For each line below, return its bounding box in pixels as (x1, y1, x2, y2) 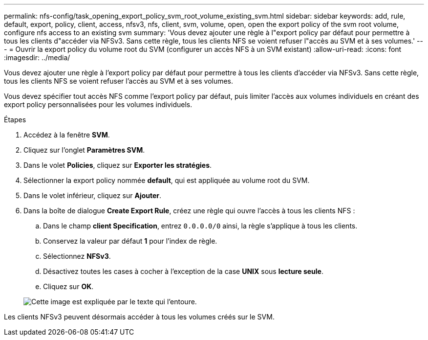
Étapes (4, 115, 26, 124)
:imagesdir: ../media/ (4, 53, 70, 62)
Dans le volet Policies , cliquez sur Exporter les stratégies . (23, 161, 212, 169)
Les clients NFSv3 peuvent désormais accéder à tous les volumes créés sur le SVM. (4, 313, 275, 321)
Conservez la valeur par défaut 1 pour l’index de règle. (43, 237, 217, 245)
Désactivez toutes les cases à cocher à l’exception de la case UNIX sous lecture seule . (43, 267, 323, 275)
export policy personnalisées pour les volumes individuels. (4, 100, 193, 109)
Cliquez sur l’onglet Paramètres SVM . (23, 146, 145, 154)
